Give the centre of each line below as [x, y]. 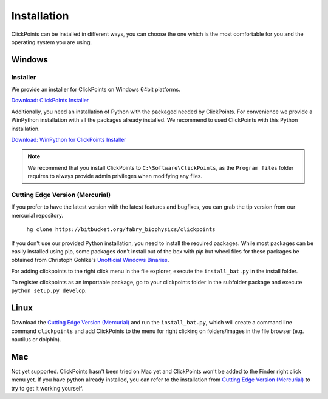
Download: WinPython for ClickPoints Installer [69, 140]
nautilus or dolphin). [36, 340]
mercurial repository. [37, 215]
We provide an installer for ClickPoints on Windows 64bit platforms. [96, 89]
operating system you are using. [52, 42]
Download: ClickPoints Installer [50, 101]
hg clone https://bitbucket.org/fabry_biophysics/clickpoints [121, 230]
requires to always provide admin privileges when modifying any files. [115, 176]
